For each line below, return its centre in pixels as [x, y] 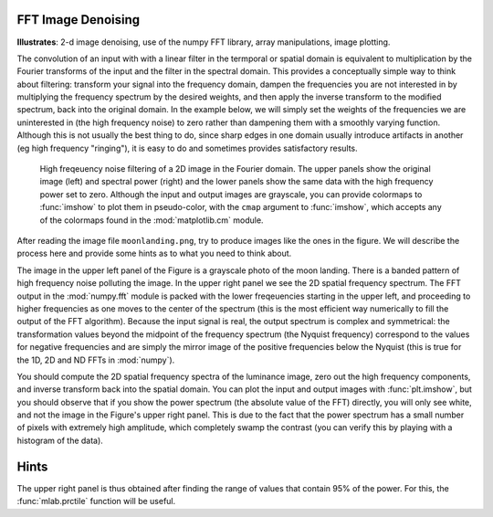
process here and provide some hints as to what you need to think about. [154, 253]
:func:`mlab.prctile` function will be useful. [96, 501]
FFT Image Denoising [79, 20]
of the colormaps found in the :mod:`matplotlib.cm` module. [152, 220]
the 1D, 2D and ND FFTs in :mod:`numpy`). [96, 360]
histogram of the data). [60, 440]
